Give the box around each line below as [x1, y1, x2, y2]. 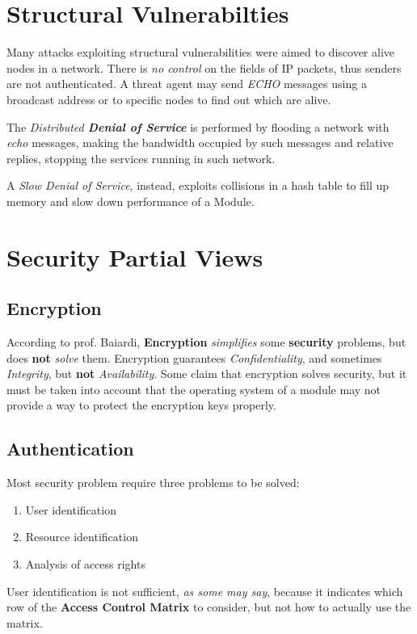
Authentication [6, 436, 134, 461]
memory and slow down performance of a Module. [6, 192, 255, 209]
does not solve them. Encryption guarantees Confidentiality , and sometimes [6, 349, 382, 366]
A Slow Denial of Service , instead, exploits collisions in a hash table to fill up [6, 177, 390, 194]
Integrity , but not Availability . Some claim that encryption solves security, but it [6, 365, 407, 382]
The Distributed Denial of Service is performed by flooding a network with [6, 118, 390, 135]
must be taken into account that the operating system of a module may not [6, 380, 381, 397]
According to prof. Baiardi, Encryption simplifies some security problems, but [6, 334, 406, 351]
